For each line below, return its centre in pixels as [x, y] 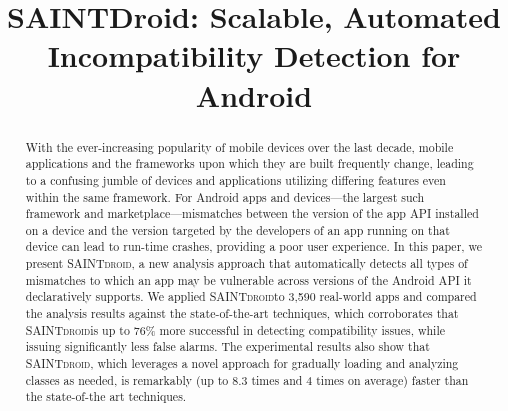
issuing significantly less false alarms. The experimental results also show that [227, 346]
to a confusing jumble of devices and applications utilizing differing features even [235, 179]
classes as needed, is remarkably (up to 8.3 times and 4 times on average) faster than [247, 379]
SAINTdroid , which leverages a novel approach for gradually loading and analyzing [242, 363]
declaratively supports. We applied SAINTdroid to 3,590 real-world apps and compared [251, 296]
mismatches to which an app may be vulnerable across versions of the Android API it [248, 279]
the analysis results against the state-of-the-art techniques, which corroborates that [242, 313]
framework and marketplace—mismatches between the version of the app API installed [252, 213]
